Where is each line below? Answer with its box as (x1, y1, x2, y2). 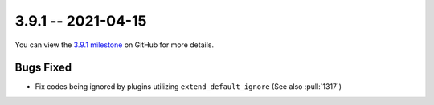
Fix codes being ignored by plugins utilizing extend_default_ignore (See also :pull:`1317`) (35, 82, 342, 91)
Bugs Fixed (14, 61, 72, 75)
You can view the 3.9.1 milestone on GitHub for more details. (14, 40, 215, 50)
